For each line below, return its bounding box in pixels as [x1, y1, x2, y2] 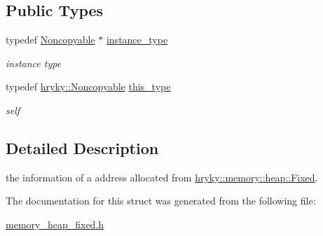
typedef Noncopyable [6, 32, 95, 47]
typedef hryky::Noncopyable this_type [6, 79, 171, 94]
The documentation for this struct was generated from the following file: [6, 193, 316, 208]
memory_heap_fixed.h [6, 216, 104, 231]
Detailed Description [6, 137, 159, 158]
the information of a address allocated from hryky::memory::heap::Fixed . [6, 169, 318, 184]
